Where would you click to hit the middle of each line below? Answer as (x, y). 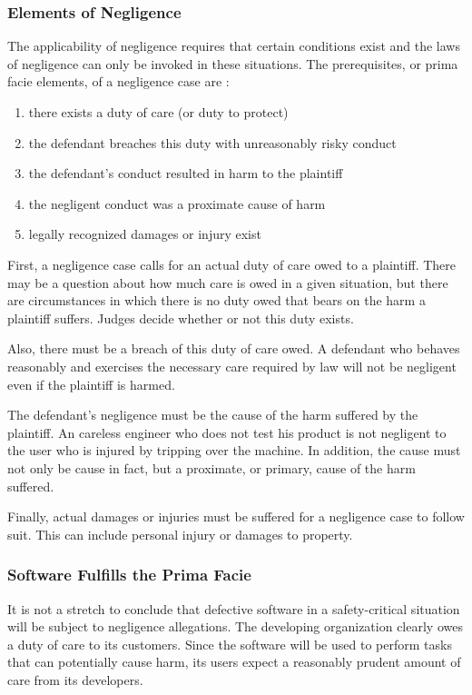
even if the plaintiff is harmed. (91, 384)
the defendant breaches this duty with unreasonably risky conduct (212, 142)
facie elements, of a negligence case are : (118, 81)
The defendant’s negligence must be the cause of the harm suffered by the (213, 415)
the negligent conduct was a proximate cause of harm (177, 203)
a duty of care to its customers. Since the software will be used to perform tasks (230, 644)
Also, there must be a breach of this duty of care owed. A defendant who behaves (234, 348)
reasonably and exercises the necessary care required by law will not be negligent (232, 366)
